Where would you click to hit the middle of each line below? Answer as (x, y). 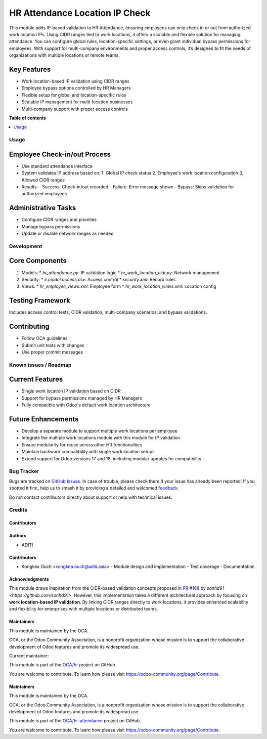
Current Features (36, 379)
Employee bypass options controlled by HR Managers (76, 88)
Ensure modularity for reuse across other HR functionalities (82, 444)
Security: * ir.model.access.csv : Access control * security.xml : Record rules (98, 279)
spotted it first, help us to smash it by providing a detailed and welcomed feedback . (94, 488)
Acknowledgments (29, 579)
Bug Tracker (24, 471)
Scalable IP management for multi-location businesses (77, 102)
